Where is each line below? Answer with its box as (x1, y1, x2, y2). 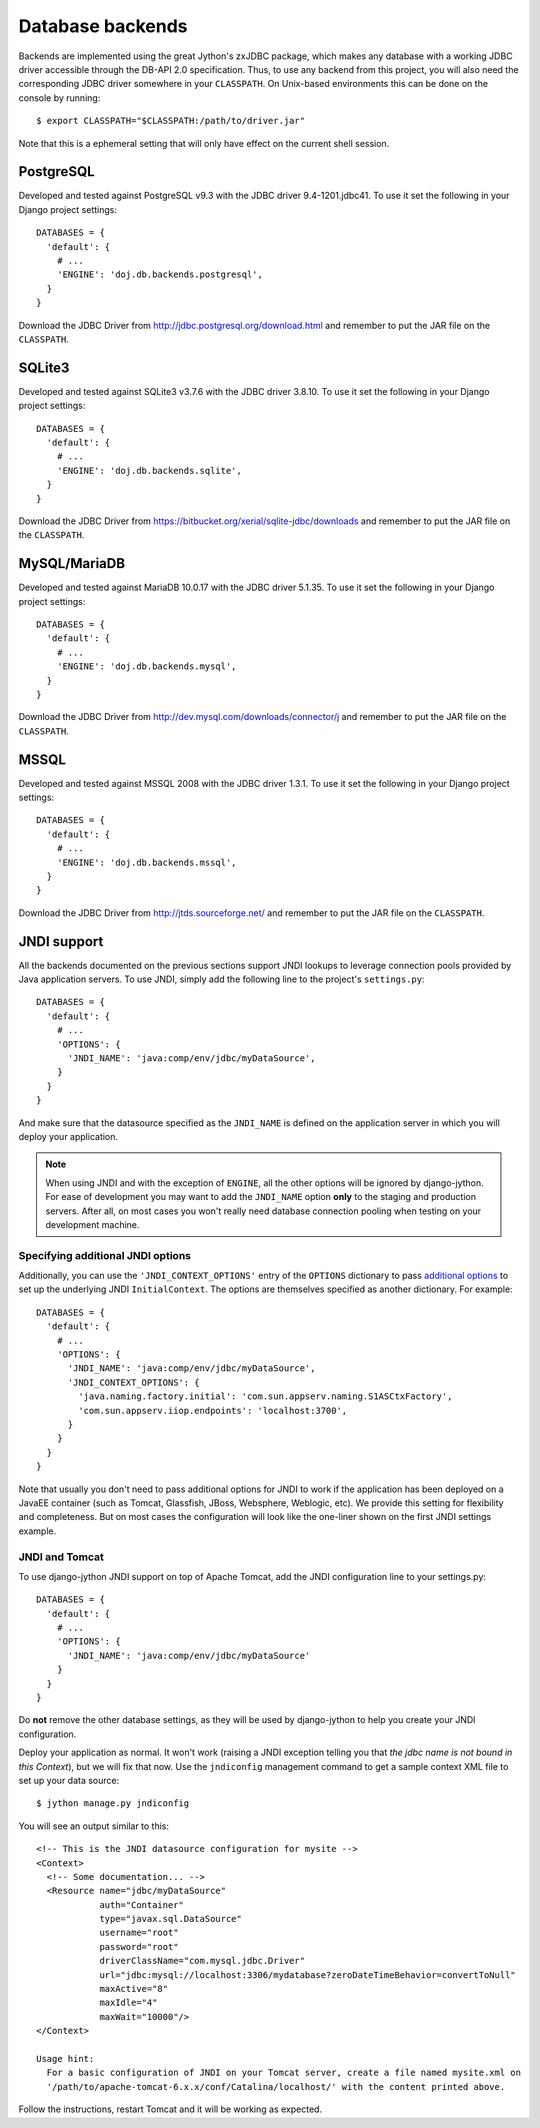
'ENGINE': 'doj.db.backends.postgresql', (56, 269, 264, 280)
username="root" (99, 1927, 179, 1939)
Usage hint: (36, 2053, 95, 2064)
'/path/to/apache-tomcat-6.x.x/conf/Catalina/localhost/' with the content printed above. (46, 2081, 506, 2092)
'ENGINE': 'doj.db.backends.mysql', (56, 661, 237, 672)
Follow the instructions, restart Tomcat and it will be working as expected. (18, 2103, 323, 2115)
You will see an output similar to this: (18, 1820, 170, 1832)
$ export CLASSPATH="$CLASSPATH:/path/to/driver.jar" (36, 115, 305, 127)
